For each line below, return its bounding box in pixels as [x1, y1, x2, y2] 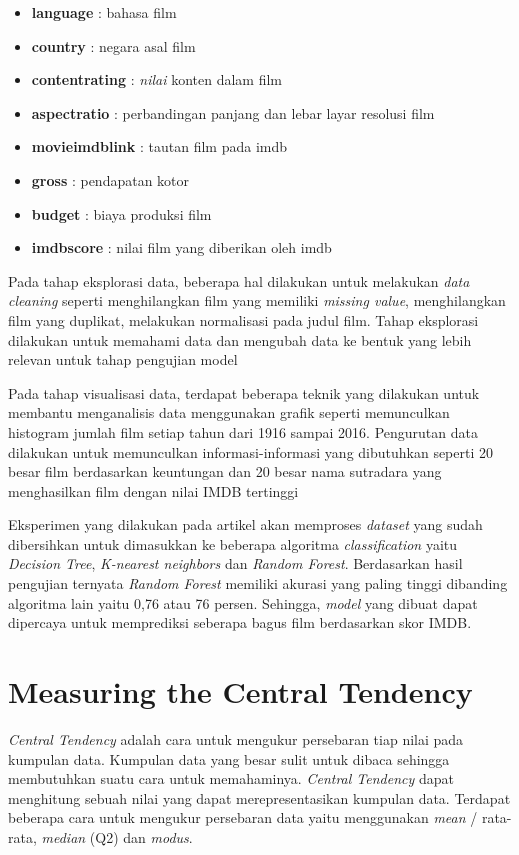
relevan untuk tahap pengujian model [8, 349, 238, 370]
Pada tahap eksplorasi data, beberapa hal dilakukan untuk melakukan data [8, 270, 470, 291]
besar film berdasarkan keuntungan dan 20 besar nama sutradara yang [8, 461, 442, 482]
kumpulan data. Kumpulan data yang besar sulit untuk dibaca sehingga [8, 748, 450, 769]
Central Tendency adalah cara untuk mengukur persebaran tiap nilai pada [8, 728, 464, 749]
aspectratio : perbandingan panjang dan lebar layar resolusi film [31, 102, 435, 123]
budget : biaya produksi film [31, 203, 212, 224]
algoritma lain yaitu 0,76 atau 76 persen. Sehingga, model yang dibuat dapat [8, 592, 478, 613]
